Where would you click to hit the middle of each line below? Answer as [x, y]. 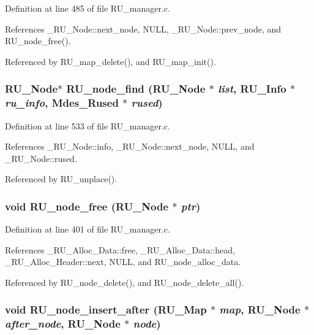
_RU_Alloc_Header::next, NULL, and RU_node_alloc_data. [123, 262]
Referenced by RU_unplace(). [61, 179]
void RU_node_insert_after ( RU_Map [106, 310]
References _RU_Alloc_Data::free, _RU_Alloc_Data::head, [120, 249]
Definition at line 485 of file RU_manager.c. [88, 8]
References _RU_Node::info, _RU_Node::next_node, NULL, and [130, 146]
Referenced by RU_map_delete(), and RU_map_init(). [110, 61]
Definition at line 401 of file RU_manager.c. [88, 229]
